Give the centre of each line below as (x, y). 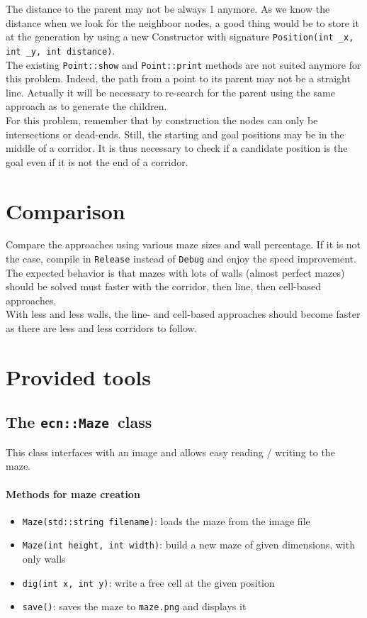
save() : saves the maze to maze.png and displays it (134, 606)
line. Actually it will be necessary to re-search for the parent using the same (170, 92)
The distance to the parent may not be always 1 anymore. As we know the (168, 9)
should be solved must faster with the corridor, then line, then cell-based (164, 286)
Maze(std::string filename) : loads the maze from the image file (166, 520)
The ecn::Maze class (79, 422)
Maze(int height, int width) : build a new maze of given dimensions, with (188, 545)
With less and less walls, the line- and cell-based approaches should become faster (183, 314)
